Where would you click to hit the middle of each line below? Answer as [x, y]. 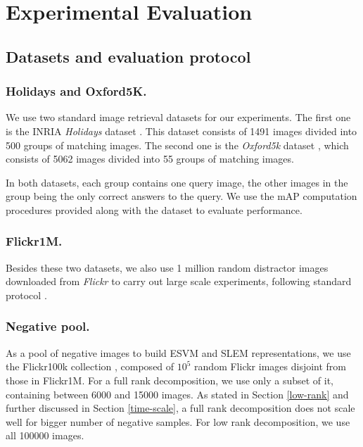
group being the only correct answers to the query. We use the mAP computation [181, 196]
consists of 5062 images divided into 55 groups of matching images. [150, 159]
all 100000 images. [45, 435]
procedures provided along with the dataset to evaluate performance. [154, 209]
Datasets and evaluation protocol [128, 56]
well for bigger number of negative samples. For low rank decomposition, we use [178, 421]
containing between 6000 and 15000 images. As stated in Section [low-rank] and [177, 394]
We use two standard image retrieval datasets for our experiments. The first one [178, 117]
